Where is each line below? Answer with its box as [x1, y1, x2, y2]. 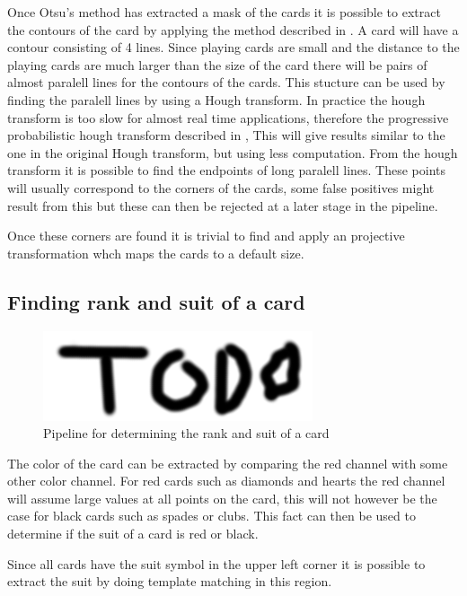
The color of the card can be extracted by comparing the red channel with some [7, 453, 448, 472]
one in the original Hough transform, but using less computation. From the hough [7, 143, 458, 162]
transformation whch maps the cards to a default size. [7, 243, 304, 262]
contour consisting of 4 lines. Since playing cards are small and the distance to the [7, 38, 460, 57]
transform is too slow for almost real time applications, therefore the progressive [7, 108, 449, 127]
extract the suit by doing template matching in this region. [7, 572, 332, 591]
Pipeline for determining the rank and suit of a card [43, 424, 330, 443]
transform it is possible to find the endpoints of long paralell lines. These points [7, 161, 446, 180]
